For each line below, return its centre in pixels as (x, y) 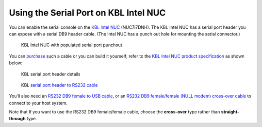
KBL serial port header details (51, 74)
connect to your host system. (38, 103)
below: (16, 63)
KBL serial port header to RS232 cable (59, 85)
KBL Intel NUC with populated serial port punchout (72, 45)
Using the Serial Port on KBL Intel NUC (87, 13)
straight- (230, 112)
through (17, 119)
